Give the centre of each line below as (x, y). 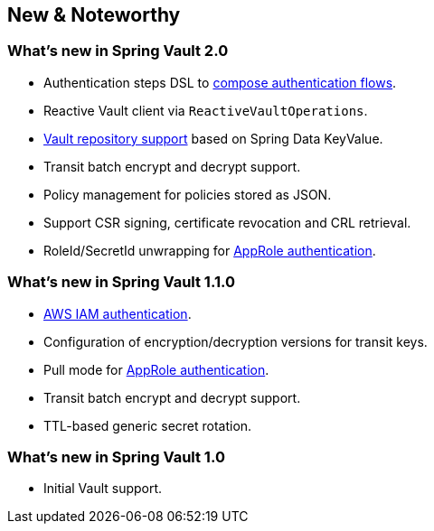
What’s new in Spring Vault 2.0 (118, 51)
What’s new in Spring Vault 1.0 (116, 456)
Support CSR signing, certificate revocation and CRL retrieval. (227, 222)
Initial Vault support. (103, 489)
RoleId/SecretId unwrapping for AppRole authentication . (210, 250)
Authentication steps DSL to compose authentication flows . (220, 82)
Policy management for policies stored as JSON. (188, 194)
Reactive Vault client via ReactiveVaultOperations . (206, 110)
